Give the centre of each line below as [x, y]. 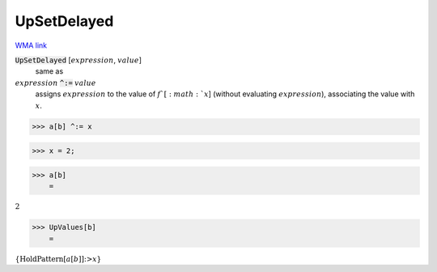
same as [49, 71]
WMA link [31, 45]
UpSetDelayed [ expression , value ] [78, 60]
